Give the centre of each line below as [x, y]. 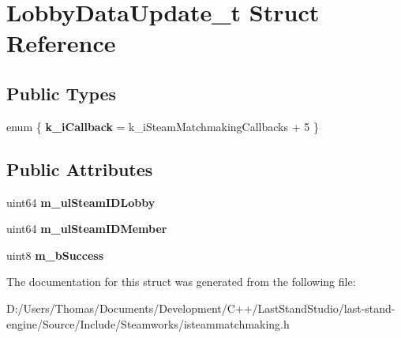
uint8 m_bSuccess [55, 255]
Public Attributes [80, 169]
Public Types [62, 93]
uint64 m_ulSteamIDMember [87, 229]
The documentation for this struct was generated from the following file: [181, 282]
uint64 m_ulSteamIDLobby [81, 202]
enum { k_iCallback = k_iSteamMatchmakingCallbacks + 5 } [163, 126]
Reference [61, 43]
